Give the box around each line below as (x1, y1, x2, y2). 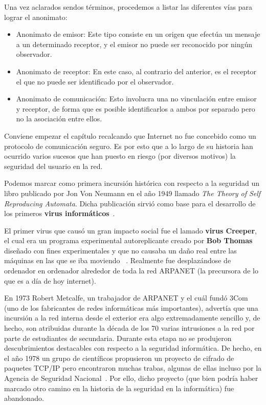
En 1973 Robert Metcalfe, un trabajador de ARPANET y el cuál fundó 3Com (4, 292, 248, 303)
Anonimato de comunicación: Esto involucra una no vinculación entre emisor (16, 93, 257, 104)
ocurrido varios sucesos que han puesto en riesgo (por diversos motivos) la (4, 151, 236, 161)
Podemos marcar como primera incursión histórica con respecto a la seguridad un (4, 178, 260, 188)
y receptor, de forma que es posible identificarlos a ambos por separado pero (16, 103, 255, 114)
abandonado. (4, 393, 44, 403)
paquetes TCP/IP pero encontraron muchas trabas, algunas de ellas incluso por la (4, 363, 262, 373)
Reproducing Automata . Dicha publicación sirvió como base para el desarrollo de (4, 198, 256, 208)
